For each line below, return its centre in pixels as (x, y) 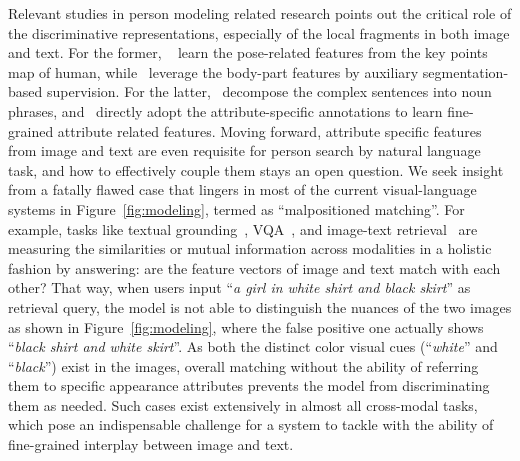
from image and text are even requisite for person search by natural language (244, 150)
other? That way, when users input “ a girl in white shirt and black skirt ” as (239, 287)
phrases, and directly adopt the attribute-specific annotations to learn (225, 110)
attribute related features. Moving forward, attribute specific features (269, 130)
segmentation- (465, 71)
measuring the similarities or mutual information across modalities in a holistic (250, 248)
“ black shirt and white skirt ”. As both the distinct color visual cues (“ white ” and (253, 346)
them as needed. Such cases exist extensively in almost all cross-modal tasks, (243, 404)
